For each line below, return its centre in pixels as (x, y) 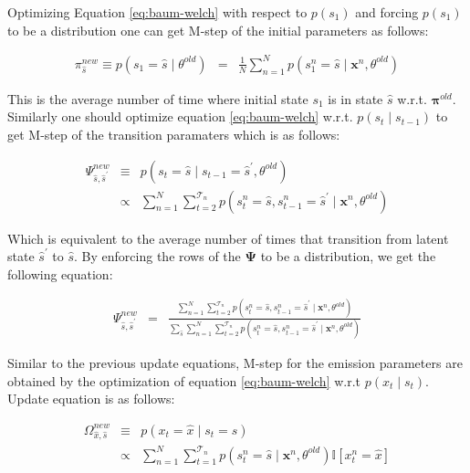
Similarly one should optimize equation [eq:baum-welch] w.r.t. (180, 116)
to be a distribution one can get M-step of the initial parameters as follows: (218, 30)
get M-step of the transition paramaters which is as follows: (174, 134)
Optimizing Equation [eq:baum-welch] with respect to (157, 12)
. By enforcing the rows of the (157, 256)
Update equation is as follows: (91, 399)
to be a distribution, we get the (348, 256)
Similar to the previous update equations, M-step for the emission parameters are (235, 363)
